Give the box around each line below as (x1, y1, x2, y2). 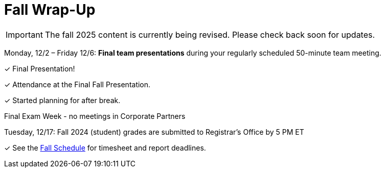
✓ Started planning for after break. (4, 95, 121, 105)
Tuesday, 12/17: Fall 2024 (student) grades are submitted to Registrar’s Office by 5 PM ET (4, 127, 304, 136)
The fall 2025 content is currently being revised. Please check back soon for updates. (44, 29, 375, 40)
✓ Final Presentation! (4, 64, 75, 73)
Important (6, 29, 43, 40)
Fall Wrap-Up (4, 1, 96, 18)
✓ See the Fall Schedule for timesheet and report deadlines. (4, 143, 206, 152)
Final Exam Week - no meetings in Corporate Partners (4, 111, 186, 120)
